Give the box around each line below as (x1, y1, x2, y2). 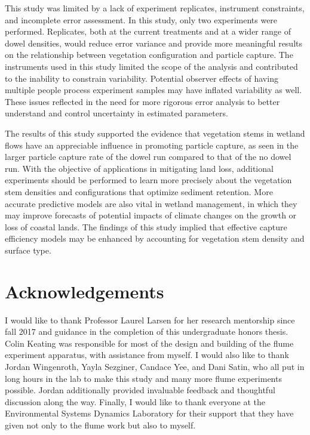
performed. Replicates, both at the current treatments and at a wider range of (5, 25, 291, 38)
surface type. (5, 243, 51, 256)
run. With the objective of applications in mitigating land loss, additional (5, 162, 274, 174)
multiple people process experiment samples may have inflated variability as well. (5, 84, 302, 96)
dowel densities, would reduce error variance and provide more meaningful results (5, 36, 303, 49)
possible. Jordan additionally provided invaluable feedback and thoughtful (5, 384, 275, 396)
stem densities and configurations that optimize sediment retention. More (5, 185, 273, 198)
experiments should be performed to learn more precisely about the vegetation (5, 174, 292, 186)
